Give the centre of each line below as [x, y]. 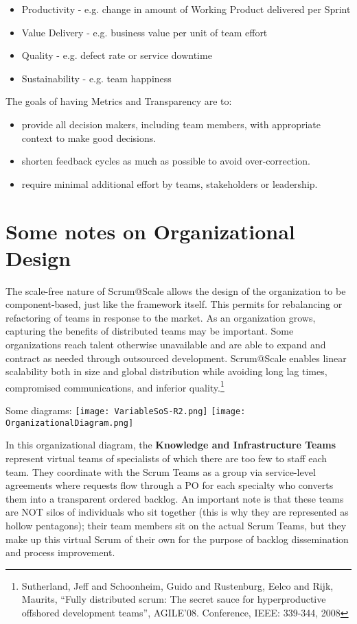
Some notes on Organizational [150, 231]
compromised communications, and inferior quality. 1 [115, 386]
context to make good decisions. [89, 137]
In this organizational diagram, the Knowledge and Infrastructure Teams [171, 445]
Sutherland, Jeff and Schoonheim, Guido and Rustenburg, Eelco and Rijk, [177, 585]
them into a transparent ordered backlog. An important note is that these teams [175, 498]
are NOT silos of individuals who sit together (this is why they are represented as [177, 512]
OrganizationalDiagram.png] [70, 423]
